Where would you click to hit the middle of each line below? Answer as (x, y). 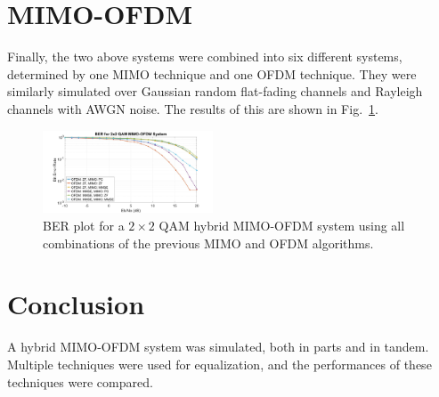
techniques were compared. (80, 381)
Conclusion (76, 304)
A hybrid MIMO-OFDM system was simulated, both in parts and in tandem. (218, 347)
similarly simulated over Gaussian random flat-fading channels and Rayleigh (215, 91)
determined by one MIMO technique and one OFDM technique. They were (212, 73)
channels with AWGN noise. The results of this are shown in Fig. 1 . (193, 108)
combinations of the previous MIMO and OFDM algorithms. (208, 243)
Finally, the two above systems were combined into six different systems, (205, 57)
